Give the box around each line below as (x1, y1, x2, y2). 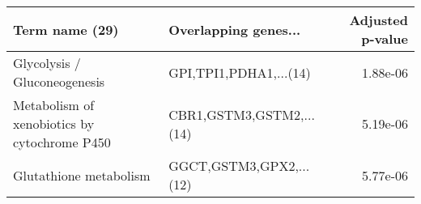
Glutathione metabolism (13, 165, 151, 185)
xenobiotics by (13, 114, 95, 133)
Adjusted (349, 11, 408, 29)
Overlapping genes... (168, 19, 301, 39)
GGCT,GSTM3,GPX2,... (168, 156, 310, 175)
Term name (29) (13, 19, 119, 39)
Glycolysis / (13, 53, 81, 72)
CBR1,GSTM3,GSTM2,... (168, 104, 315, 124)
